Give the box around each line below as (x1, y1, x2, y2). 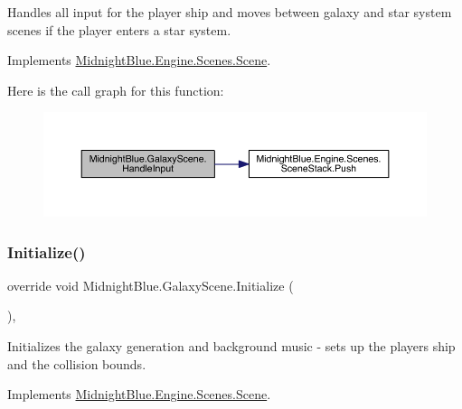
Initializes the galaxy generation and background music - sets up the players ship (7, 337, 456, 355)
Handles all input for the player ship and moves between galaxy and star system (7, 3, 452, 21)
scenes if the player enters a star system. (7, 20, 231, 39)
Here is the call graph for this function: (7, 80, 224, 99)
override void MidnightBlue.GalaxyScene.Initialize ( (7, 275, 294, 294)
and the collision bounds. (7, 354, 146, 373)
